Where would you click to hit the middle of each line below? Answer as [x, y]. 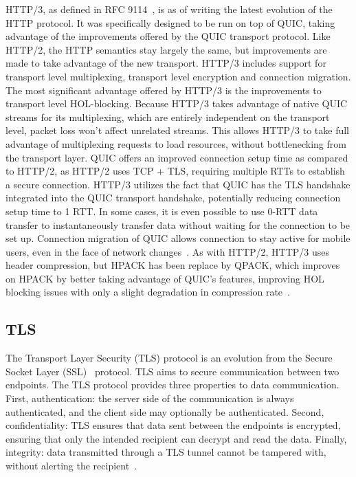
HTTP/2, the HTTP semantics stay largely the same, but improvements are [166, 49]
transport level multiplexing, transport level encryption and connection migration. [178, 76]
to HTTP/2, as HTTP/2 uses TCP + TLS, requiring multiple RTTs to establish [175, 171]
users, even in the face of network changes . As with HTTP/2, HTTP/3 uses [168, 251]
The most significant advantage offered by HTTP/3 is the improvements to [164, 90]
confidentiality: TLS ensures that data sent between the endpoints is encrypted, [173, 425]
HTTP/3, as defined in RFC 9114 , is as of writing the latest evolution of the [169, 9]
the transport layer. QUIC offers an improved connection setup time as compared [177, 157]
